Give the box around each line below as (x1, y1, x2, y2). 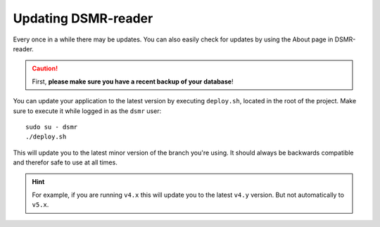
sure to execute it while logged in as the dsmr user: (13, 106, 162, 115)
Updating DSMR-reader (13, 11, 153, 26)
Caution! (32, 64, 58, 73)
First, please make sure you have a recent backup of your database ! (32, 77, 234, 86)
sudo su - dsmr (25, 123, 78, 131)
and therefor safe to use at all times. (13, 158, 118, 167)
